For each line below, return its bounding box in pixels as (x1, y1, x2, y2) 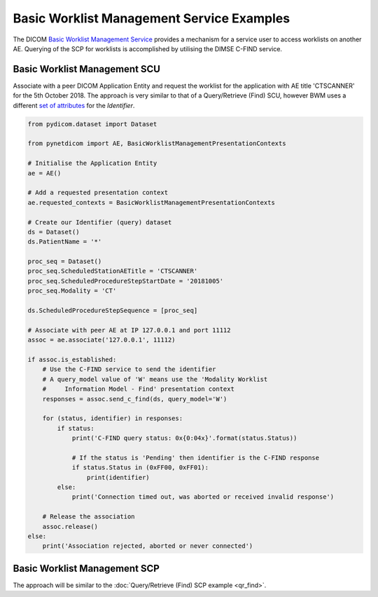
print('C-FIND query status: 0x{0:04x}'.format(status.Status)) (71, 434, 297, 442)
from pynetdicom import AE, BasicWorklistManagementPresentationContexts (27, 140, 286, 147)
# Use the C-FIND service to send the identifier (42, 365, 216, 373)
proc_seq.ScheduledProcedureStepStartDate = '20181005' (27, 277, 224, 285)
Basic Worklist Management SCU (13, 63, 161, 75)
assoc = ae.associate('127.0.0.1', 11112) (27, 336, 176, 344)
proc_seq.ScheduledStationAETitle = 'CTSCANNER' (27, 267, 198, 275)
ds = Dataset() (27, 228, 80, 236)
